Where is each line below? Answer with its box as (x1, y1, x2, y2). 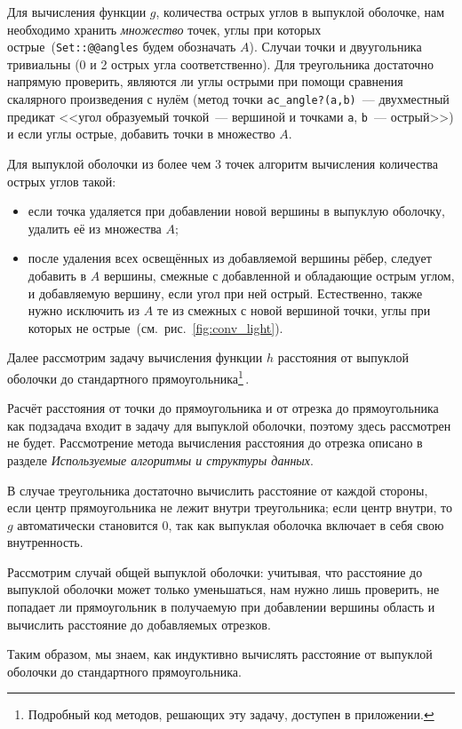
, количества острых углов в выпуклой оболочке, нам (155, 3, 445, 20)
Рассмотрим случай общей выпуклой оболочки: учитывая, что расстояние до (7, 562, 423, 581)
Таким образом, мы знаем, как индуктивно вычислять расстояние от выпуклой (7, 645, 433, 663)
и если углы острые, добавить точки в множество (7, 124, 275, 143)
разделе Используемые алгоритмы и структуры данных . (7, 450, 314, 469)
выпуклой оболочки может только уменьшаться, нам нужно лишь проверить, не (7, 580, 440, 598)
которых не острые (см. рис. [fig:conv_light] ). (28, 318, 283, 337)
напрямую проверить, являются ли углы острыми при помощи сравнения (7, 72, 403, 91)
